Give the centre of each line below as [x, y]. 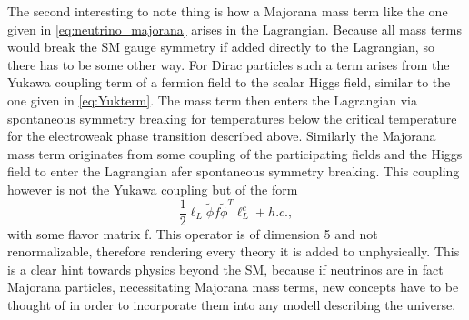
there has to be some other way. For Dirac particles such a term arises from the [229, 64]
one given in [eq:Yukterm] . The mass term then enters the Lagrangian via [212, 100]
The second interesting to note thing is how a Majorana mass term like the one [228, 11]
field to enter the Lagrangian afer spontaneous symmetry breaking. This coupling [234, 171]
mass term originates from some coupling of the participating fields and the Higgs [235, 153]
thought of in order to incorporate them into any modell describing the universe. [232, 304]
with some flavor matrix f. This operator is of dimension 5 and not [193, 233]
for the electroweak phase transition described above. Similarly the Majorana [222, 136]
